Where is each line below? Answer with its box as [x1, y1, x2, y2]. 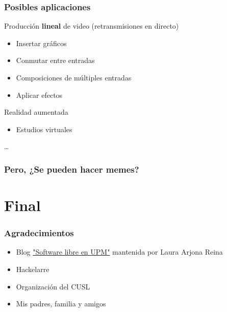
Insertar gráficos [16, 37, 67, 48]
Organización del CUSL [16, 281, 90, 292]
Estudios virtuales [16, 123, 72, 134]
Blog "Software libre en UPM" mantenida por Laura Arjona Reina [16, 246, 223, 257]
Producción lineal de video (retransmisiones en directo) [4, 20, 179, 31]
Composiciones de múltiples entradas [16, 72, 132, 82]
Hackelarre [16, 264, 49, 274]
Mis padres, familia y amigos [16, 298, 106, 309]
